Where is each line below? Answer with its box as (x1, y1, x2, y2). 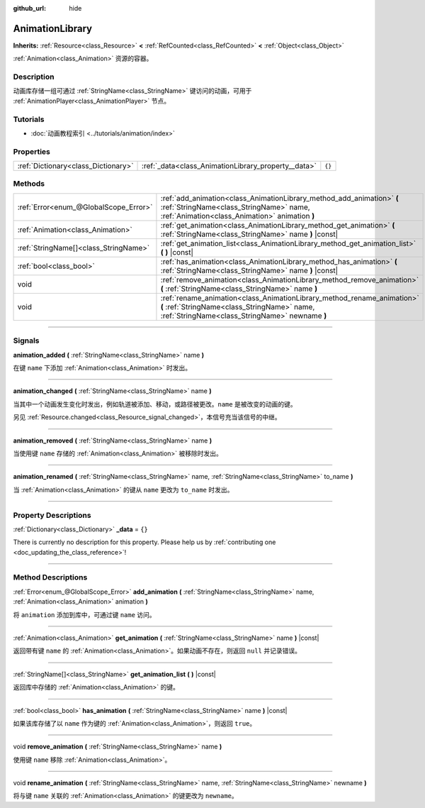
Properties (13, 146, 51, 156)
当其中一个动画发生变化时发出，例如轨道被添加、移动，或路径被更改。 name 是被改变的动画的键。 (13, 399, 297, 408)
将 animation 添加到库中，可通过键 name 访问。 (13, 610, 156, 619)
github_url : (13, 4, 46, 12)
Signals (13, 336, 40, 345)
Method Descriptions (13, 572, 88, 582)
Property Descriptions (13, 510, 91, 520)
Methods (13, 179, 45, 189)
